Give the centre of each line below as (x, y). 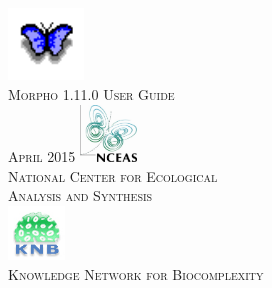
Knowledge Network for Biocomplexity (136, 273)
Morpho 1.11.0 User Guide (91, 93)
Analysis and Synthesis (80, 195)
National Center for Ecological (113, 175)
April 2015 (42, 155)
